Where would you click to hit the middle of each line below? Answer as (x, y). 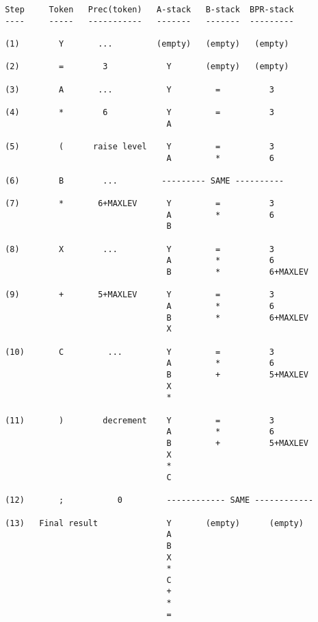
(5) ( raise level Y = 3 (140, 146)
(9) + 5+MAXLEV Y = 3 (140, 295)
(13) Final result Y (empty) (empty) (154, 523)
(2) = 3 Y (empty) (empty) (147, 67)
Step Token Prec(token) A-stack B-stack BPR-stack (149, 10)
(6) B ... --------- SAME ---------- (145, 181)
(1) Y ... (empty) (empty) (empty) (147, 43)
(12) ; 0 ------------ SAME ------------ (159, 500)
